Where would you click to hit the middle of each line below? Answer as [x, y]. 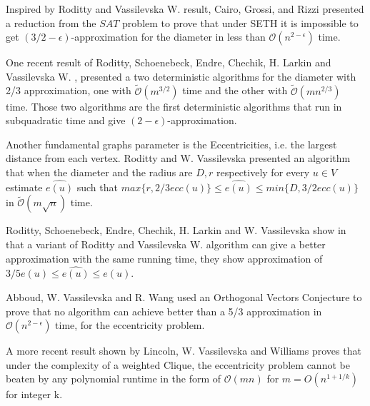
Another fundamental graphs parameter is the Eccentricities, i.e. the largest [171, 144]
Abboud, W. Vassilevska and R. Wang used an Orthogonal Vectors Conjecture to [184, 296]
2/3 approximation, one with [69, 90]
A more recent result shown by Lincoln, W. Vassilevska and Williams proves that [184, 351]
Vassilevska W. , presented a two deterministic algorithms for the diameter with [181, 76]
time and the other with [235, 90]
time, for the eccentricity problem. [130, 325]
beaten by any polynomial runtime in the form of [114, 379]
